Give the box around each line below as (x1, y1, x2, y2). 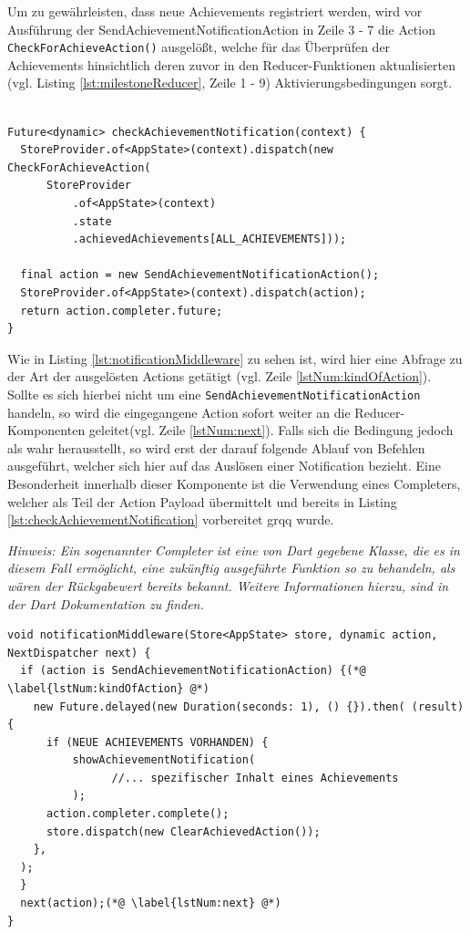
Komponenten (7, 420, 86, 440)
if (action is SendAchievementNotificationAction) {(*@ (20, 664, 366, 678)
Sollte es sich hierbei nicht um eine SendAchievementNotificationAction (7, 384, 421, 403)
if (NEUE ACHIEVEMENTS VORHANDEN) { (46, 735, 269, 749)
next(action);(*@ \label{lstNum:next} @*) (20, 897, 281, 910)
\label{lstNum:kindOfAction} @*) (7, 681, 209, 695)
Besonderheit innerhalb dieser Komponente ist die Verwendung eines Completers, (7, 473, 461, 493)
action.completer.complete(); (46, 807, 230, 821)
